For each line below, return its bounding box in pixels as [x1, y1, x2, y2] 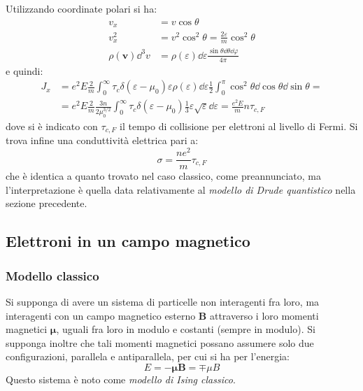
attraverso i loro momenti [209, 308, 319, 322]
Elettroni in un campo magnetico [6, 230, 250, 252]
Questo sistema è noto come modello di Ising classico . [6, 371, 236, 386]
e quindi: [6, 63, 43, 78]
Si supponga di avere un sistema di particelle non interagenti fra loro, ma [6, 294, 320, 308]
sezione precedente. [6, 196, 87, 211]
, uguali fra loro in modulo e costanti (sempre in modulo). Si [56, 322, 315, 336]
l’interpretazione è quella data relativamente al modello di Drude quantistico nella [6, 182, 356, 197]
